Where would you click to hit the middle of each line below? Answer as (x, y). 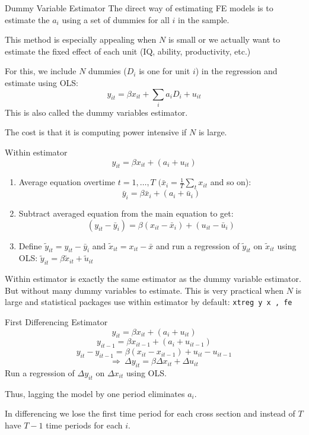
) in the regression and (236, 71)
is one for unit (165, 71)
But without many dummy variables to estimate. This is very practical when (144, 290)
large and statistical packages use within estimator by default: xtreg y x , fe (149, 302)
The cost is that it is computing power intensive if (96, 132)
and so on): (231, 182)
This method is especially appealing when (81, 39)
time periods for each (84, 425)
